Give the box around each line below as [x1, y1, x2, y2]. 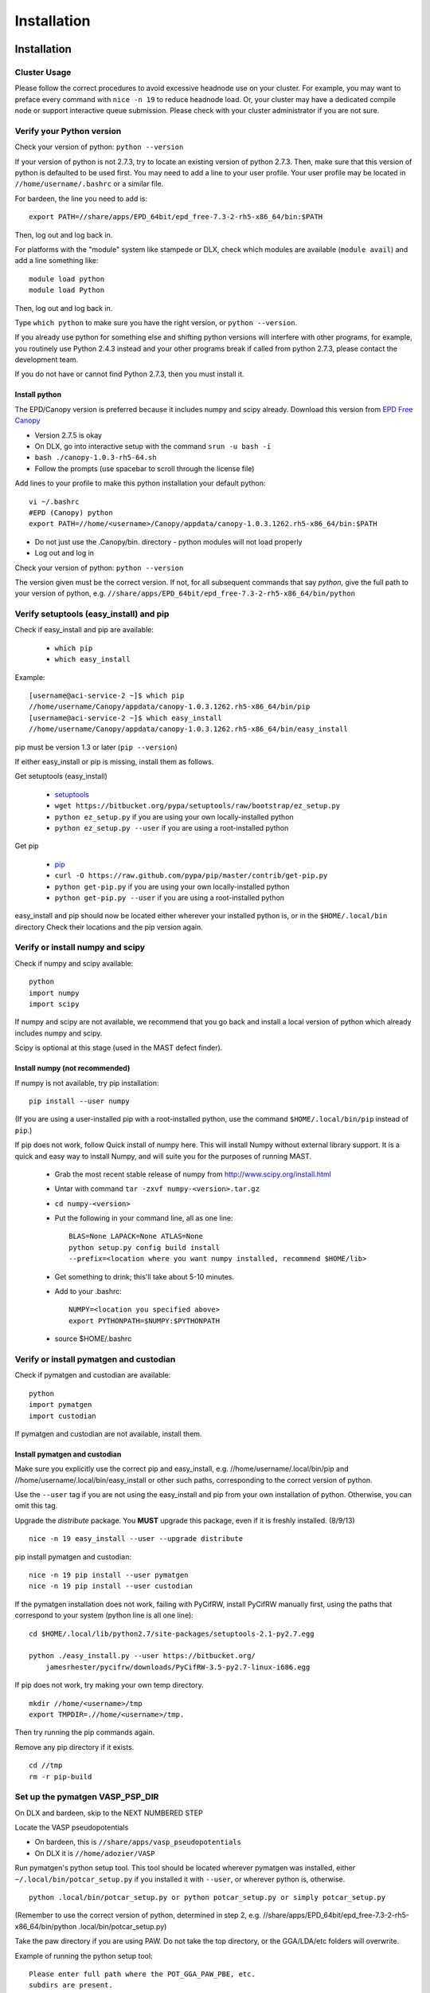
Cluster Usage [14, 66, 72, 77]
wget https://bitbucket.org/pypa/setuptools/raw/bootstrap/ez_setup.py [54, 801, 341, 811]
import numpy [29, 989, 80, 997]
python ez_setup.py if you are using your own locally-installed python [54, 812, 294, 821]
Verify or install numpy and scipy [14, 941, 146, 953]
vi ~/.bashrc [29, 497, 80, 506]
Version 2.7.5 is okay [34, 430, 103, 440]
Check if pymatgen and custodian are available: [14, 1370, 171, 1380]
